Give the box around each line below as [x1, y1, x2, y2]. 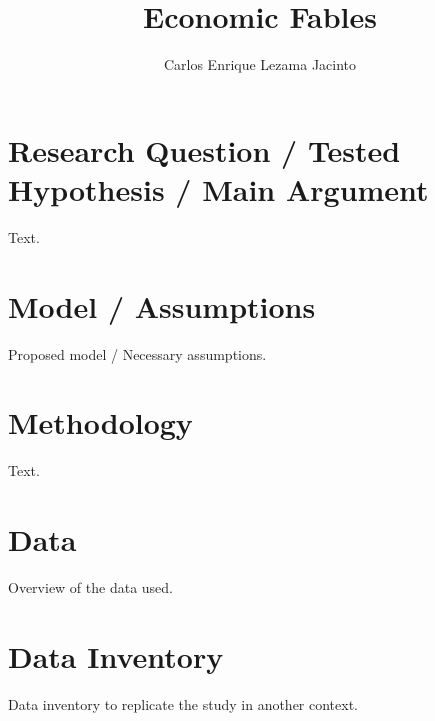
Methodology [8, 402, 193, 443]
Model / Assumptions [8, 285, 316, 326]
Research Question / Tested [8, 129, 401, 170]
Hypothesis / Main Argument [8, 168, 429, 209]
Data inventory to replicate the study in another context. [8, 693, 359, 714]
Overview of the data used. [8, 577, 174, 597]
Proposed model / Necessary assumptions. [8, 343, 267, 364]
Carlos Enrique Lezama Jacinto [163, 54, 357, 75]
